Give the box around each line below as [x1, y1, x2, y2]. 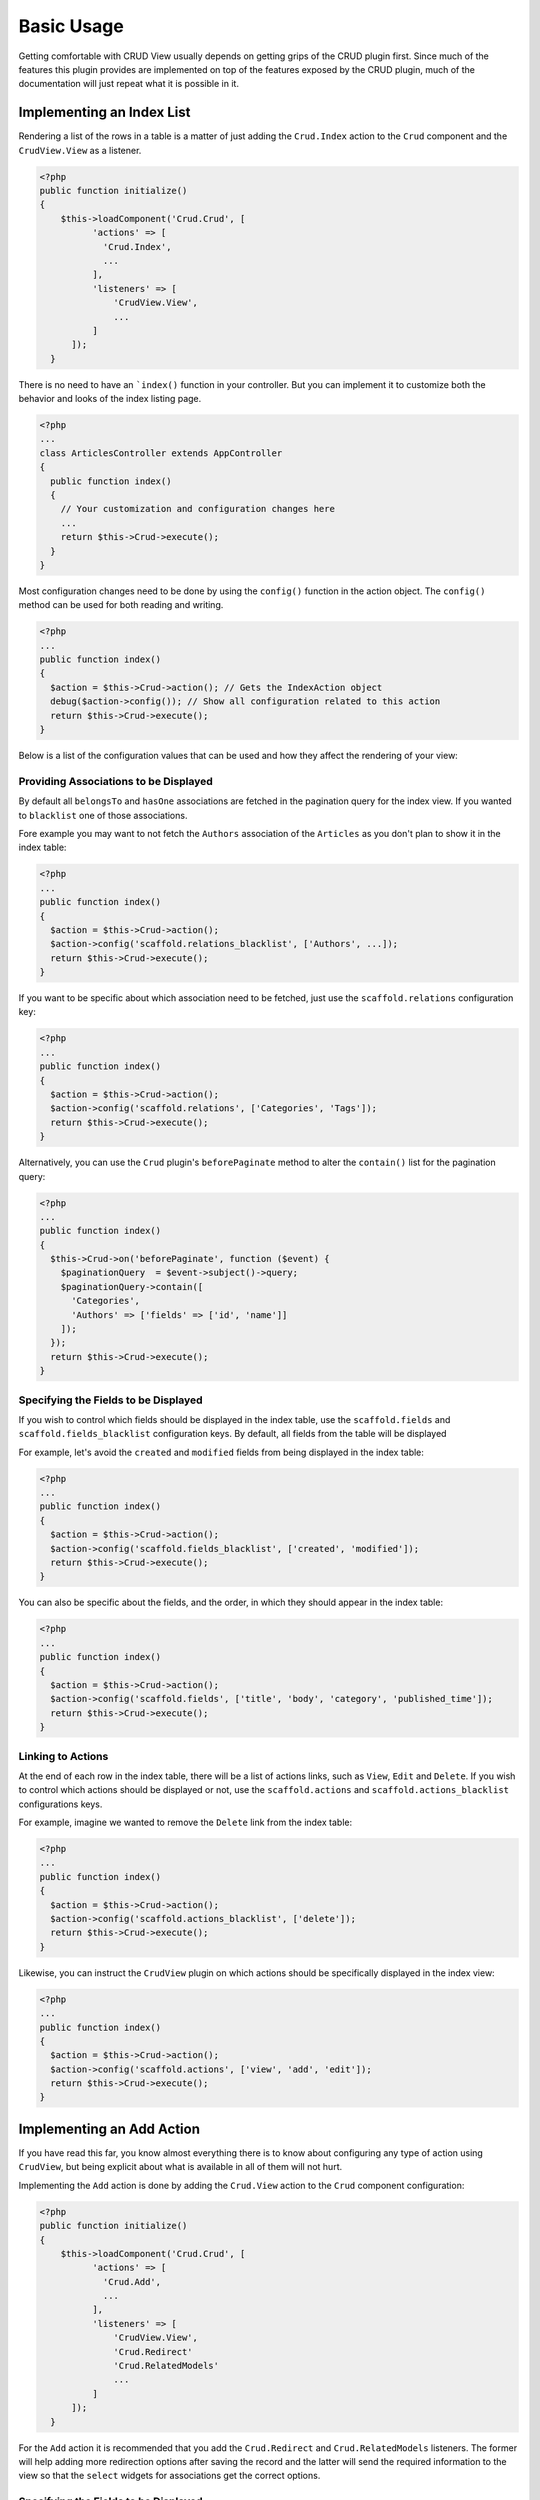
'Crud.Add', [102, 2276, 162, 2287]
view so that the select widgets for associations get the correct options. [18, 2470, 321, 2482]
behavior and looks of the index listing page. [18, 393, 202, 405]
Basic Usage [18, 15, 124, 37]
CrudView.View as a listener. [18, 144, 142, 156]
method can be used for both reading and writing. [18, 599, 224, 611]
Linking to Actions [18, 1749, 109, 1763]
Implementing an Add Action [18, 2120, 200, 2137]
